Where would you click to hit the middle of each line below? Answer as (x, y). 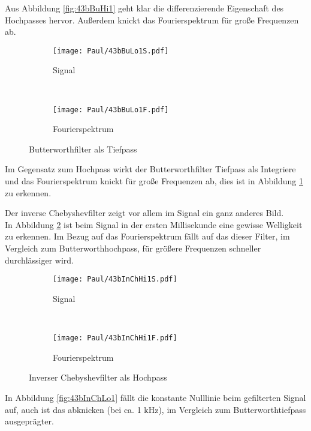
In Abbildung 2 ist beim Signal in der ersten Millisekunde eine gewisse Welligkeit (154, 224)
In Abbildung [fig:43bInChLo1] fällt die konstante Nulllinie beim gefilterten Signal (155, 397)
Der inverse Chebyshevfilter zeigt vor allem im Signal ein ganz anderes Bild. (144, 213)
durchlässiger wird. (40, 260)
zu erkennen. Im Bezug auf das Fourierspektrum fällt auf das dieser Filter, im (147, 236)
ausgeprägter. (29, 421)
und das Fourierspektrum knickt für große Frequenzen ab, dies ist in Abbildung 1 (154, 181)
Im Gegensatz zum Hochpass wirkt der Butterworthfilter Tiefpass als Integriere (150, 169)
